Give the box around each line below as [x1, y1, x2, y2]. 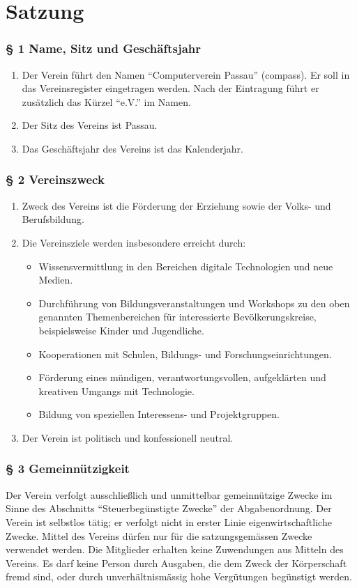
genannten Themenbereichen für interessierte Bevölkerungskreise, [38, 309, 317, 324]
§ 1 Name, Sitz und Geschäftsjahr [6, 40, 202, 57]
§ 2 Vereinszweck [6, 171, 105, 188]
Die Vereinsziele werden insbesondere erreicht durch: [22, 235, 246, 249]
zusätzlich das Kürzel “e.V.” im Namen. [22, 94, 191, 109]
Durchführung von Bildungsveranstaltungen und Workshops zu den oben [38, 295, 350, 310]
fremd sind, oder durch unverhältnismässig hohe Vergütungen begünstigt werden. [6, 569, 352, 584]
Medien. [38, 272, 73, 287]
